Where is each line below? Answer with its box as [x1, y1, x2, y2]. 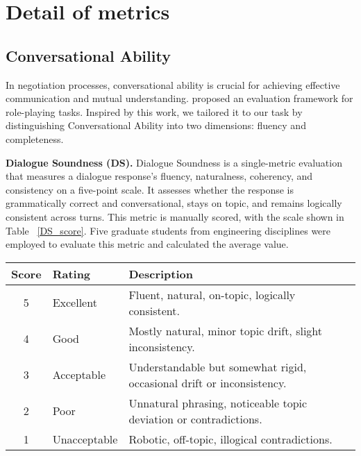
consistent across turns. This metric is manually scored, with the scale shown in [6, 209, 344, 223]
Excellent [52, 294, 97, 311]
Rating [52, 265, 91, 282]
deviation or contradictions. [128, 410, 262, 427]
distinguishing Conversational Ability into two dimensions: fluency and [6, 118, 306, 133]
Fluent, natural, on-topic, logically [128, 286, 296, 303]
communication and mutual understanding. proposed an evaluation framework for [6, 91, 353, 105]
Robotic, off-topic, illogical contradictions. [128, 430, 333, 447]
